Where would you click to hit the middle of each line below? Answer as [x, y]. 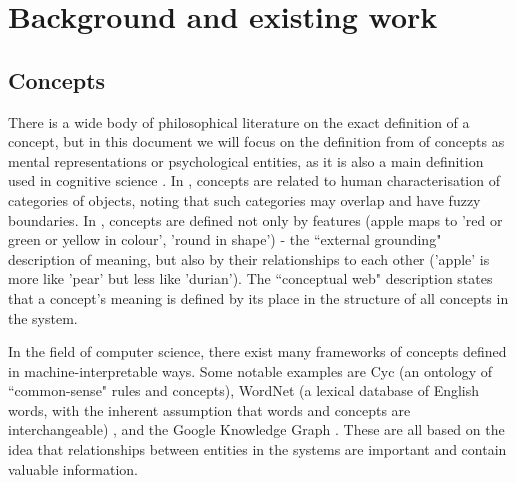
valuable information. [73, 468]
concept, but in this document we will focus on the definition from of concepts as [256, 141]
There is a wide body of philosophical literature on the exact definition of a [239, 121]
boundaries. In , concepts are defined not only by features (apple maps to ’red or [255, 219]
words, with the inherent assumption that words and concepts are [209, 409]
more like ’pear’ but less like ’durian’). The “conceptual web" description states [250, 278]
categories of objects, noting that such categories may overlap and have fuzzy [244, 199]
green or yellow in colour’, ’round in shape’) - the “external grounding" [225, 239]
